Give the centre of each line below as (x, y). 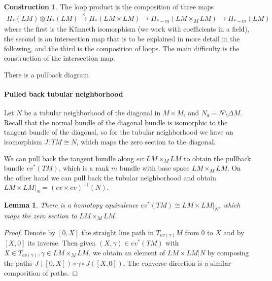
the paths (18, 263)
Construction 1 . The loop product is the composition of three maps (109, 6)
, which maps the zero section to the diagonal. (146, 141)
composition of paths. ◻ (41, 272)
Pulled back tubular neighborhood (64, 93)
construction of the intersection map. (60, 58)
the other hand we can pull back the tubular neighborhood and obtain (110, 177)
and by (234, 232)
